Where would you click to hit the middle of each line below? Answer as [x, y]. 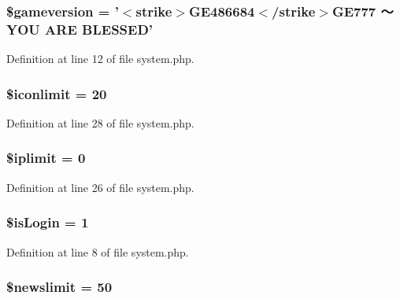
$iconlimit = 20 [57, 93]
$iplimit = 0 [46, 158]
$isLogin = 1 [48, 222]
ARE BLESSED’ [99, 29]
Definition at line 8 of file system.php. [98, 251]
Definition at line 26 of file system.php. [100, 187]
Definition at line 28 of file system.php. [100, 122]
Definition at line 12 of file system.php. [100, 59]
